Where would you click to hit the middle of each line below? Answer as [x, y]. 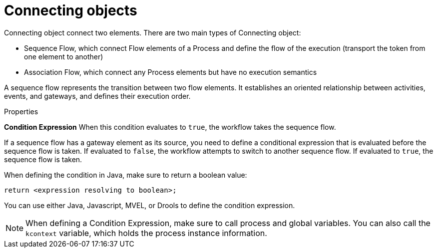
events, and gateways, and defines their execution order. [97, 96]
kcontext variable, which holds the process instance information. [146, 233]
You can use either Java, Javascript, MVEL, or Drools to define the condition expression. [150, 205]
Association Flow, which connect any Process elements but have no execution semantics [171, 72]
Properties [21, 111]
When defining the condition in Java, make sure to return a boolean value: [126, 175]
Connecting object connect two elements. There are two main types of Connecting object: [153, 32]
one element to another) [64, 56]
